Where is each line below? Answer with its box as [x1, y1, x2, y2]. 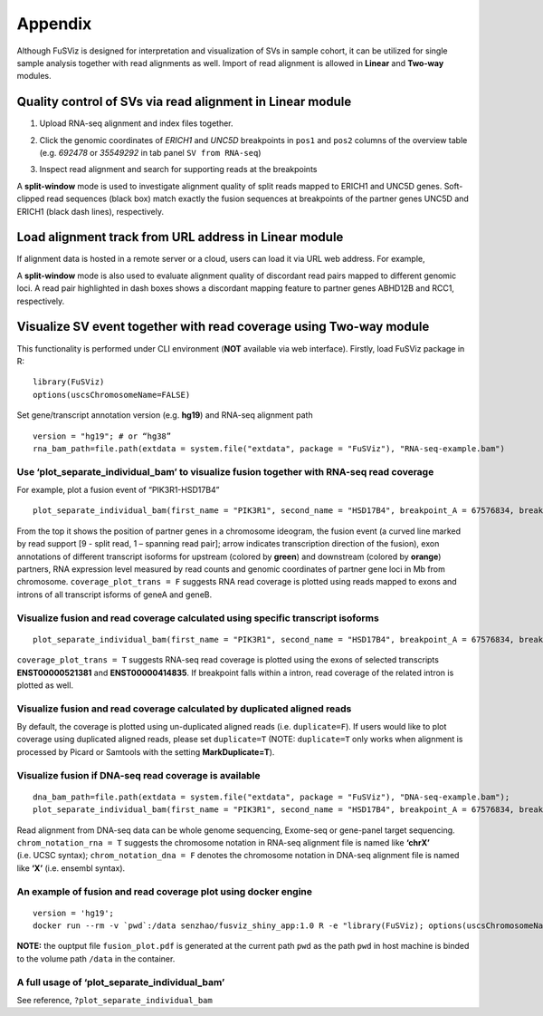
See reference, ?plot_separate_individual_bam [16, 995, 213, 1005]
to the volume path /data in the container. [16, 953, 176, 964]
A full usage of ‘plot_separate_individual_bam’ [16, 975, 225, 988]
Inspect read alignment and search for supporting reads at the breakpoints [39, 164, 318, 175]
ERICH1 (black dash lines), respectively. [16, 206, 165, 217]
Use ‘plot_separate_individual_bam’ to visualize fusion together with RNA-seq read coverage [16, 465, 434, 478]
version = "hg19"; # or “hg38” [33, 431, 172, 441]
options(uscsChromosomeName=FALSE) [33, 390, 191, 400]
